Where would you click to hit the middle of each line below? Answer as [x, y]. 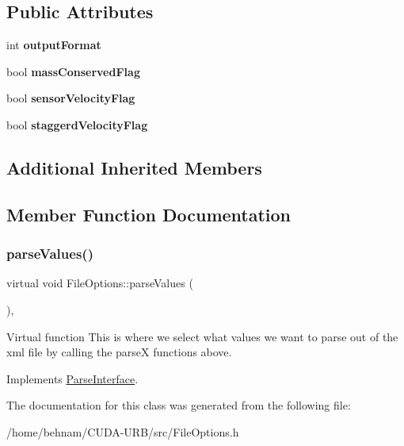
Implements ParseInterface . [72, 378]
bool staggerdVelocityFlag [77, 124]
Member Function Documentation [149, 214]
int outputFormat [54, 45]
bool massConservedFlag [73, 71]
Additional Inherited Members [134, 167]
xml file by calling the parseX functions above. [119, 352]
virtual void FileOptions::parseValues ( [100, 283]
